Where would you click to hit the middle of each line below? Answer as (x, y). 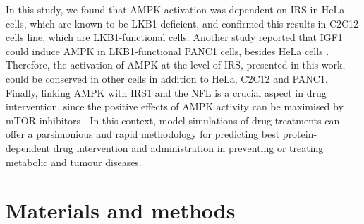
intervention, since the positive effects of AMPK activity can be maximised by (175, 106)
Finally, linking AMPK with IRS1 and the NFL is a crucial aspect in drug (166, 92)
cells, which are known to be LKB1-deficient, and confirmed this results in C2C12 (182, 23)
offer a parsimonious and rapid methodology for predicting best (143, 134)
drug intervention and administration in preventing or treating (188, 147)
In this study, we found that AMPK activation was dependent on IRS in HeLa (175, 9)
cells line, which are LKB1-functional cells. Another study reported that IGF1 (174, 37)
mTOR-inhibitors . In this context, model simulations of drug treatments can (173, 120)
